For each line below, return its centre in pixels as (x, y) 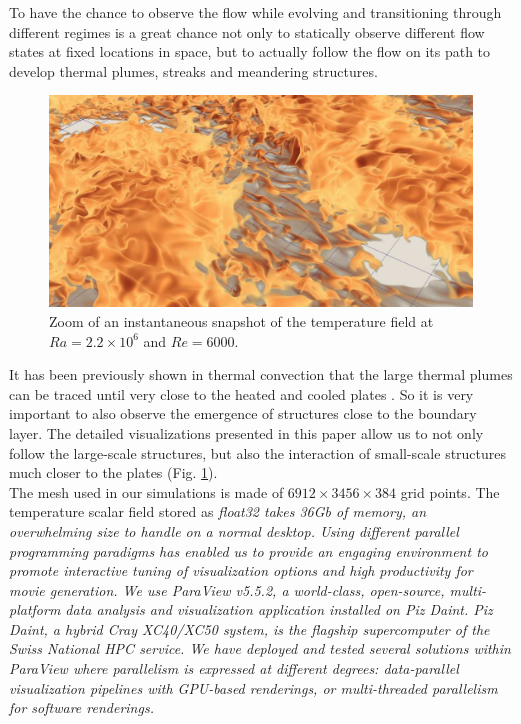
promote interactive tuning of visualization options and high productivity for (241, 570)
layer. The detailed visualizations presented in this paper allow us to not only (246, 432)
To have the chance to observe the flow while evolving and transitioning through (255, 12)
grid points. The (450, 491)
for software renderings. (81, 707)
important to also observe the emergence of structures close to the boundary (243, 413)
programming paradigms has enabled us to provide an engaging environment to (248, 550)
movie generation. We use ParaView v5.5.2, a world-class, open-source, (227, 589)
